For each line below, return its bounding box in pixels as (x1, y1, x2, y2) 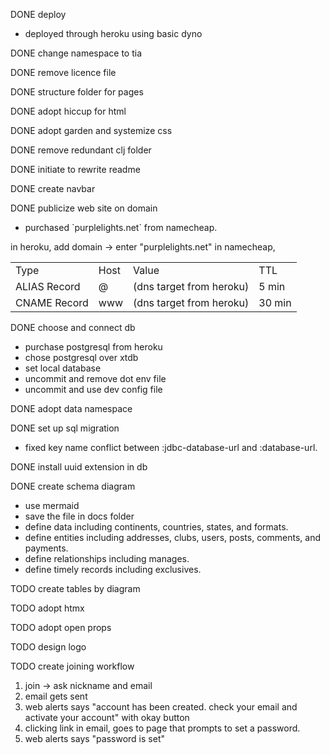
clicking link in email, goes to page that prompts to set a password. (24, 722, 301, 734)
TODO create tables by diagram (10, 583, 141, 594)
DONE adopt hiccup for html (10, 105, 127, 117)
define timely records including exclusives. (24, 564, 202, 575)
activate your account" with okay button (24, 712, 190, 723)
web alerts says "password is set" (24, 733, 165, 744)
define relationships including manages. (24, 553, 190, 564)
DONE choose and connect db (10, 322, 136, 333)
